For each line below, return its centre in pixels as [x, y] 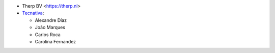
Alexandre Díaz [51, 20]
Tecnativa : [33, 13]
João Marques [50, 28]
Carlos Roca [48, 34]
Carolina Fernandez [56, 41]
